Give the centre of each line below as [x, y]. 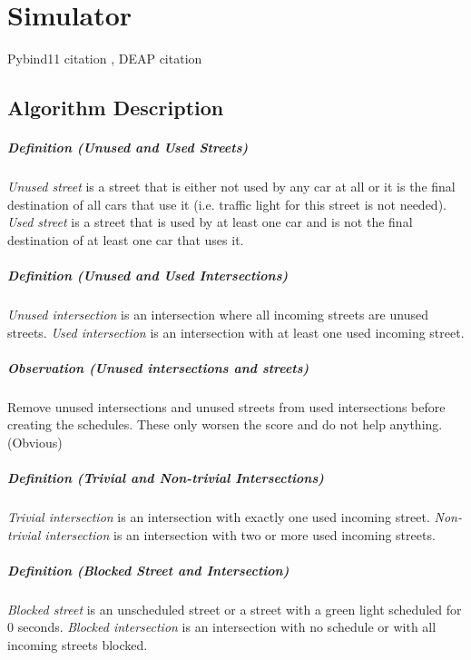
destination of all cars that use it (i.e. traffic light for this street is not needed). [227, 204]
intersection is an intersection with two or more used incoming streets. [240, 534]
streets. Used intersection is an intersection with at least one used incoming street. [236, 332]
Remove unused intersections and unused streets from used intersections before [226, 406]
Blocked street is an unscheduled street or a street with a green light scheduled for [235, 609]
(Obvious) [35, 442]
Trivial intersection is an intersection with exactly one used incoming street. [219, 517]
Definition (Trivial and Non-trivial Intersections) [166, 478]
